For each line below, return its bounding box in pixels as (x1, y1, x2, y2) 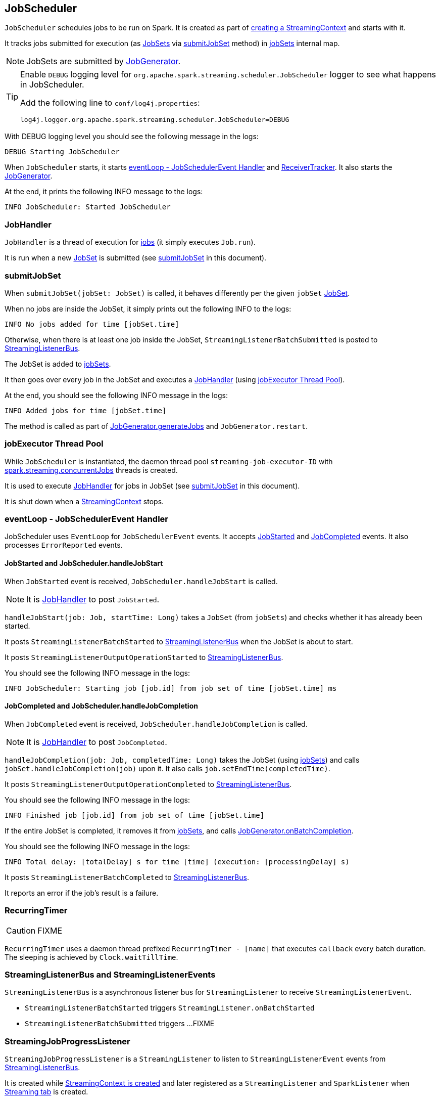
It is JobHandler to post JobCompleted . (26, 736, 167, 747)
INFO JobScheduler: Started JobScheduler (5, 203, 171, 211)
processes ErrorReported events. (5, 541, 123, 550)
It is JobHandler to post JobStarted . (26, 594, 160, 604)
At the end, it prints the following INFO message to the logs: (5, 187, 203, 196)
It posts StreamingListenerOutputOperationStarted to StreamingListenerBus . (5, 652, 283, 662)
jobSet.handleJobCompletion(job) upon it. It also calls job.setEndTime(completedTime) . (5, 764, 330, 773)
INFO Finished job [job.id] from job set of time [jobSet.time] (5, 811, 265, 819)
